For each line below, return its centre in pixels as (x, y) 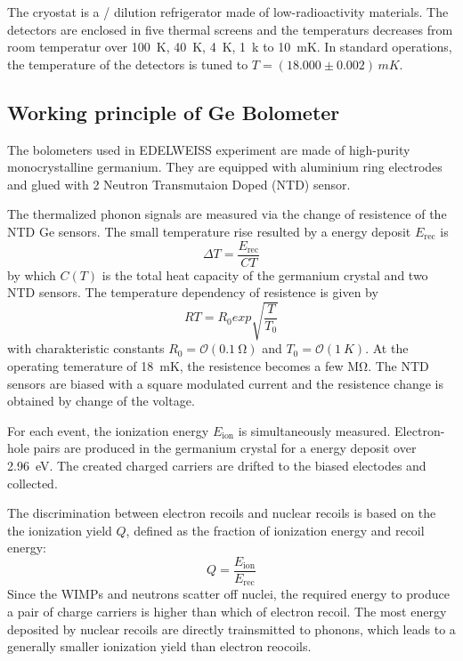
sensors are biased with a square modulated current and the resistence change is (226, 383)
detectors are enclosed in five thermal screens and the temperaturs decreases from (230, 29)
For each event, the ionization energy (108, 430)
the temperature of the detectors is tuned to (128, 64)
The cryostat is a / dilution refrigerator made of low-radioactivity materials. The (228, 12)
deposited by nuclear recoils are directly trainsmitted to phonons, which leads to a (231, 629)
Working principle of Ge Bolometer (174, 112)
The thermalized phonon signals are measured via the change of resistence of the (227, 214)
